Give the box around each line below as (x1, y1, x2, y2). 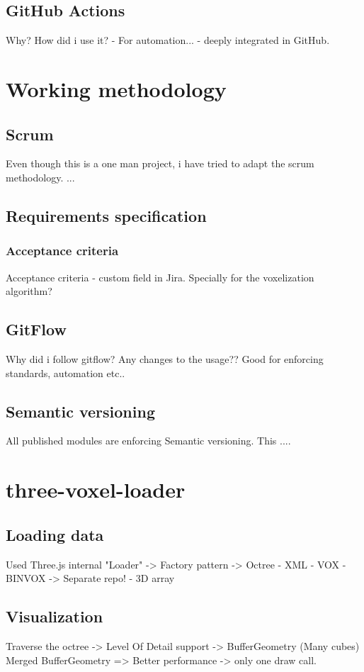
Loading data (6, 523, 104, 545)
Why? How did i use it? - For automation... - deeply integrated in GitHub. (6, 33, 330, 47)
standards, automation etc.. (6, 365, 125, 380)
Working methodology (6, 74, 227, 103)
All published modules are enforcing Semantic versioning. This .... (6, 433, 291, 448)
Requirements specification (6, 204, 207, 226)
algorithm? (6, 284, 52, 298)
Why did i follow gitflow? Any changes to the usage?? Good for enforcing (6, 351, 324, 366)
